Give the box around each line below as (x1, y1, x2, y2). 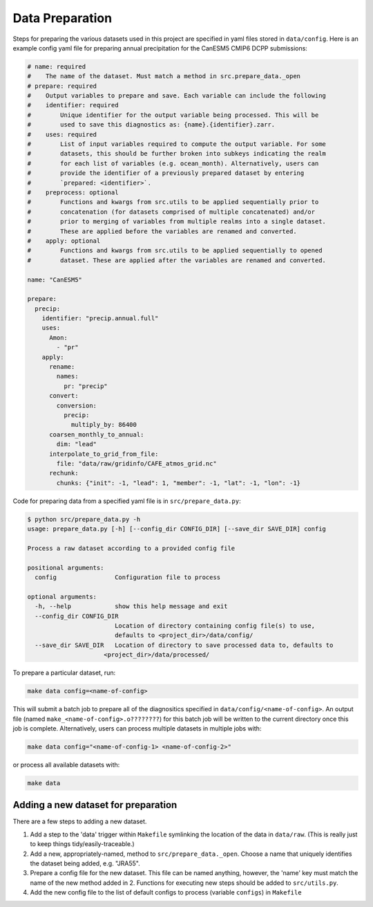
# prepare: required (27, 82, 97, 90)
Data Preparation (12, 10, 113, 26)
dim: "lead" (56, 440, 97, 448)
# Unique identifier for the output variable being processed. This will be (27, 111, 319, 119)
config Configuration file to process (35, 574, 221, 581)
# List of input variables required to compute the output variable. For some (27, 140, 326, 148)
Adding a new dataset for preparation (12, 799, 178, 811)
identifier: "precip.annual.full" (41, 315, 159, 322)
